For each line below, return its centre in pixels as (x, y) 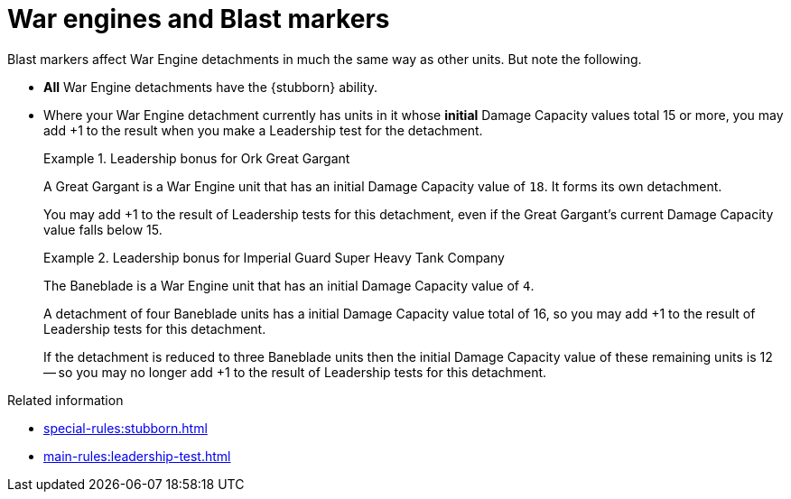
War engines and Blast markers (199, 19)
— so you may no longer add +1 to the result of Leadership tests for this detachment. (295, 372)
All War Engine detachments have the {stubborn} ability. (210, 87)
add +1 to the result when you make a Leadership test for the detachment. (263, 130)
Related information (65, 400)
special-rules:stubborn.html (126, 428)
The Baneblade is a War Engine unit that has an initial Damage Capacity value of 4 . (289, 285)
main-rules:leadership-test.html (137, 456)
